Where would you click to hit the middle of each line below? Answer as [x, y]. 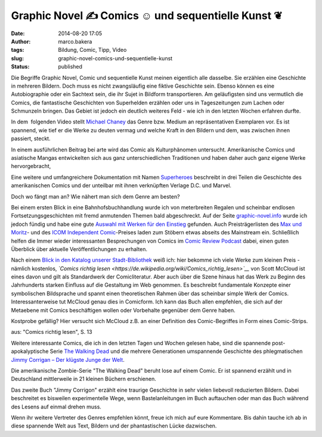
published [70, 67]
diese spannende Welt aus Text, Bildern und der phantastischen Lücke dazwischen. [114, 426]
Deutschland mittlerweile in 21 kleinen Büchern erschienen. [83, 379]
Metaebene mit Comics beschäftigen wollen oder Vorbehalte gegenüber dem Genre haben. [123, 310]
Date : [18, 33]
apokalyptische [30, 351]
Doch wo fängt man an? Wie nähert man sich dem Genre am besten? [95, 196]
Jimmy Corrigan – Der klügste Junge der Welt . [68, 359]
